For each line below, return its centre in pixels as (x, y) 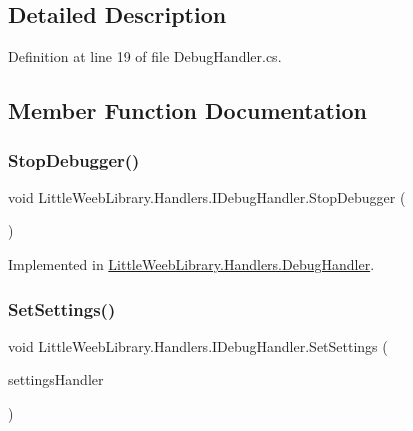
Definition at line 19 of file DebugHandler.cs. (145, 56)
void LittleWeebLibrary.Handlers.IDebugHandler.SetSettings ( (198, 345)
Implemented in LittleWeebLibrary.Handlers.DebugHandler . (191, 263)
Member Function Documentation (188, 110)
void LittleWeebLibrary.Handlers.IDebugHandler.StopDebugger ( (207, 196)
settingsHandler (56, 379)
